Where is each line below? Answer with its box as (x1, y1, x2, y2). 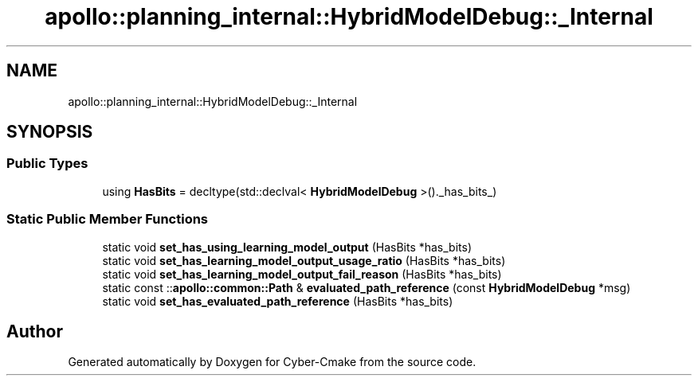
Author (6, 321, 63, 341)
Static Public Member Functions (6, 211, 209, 228)
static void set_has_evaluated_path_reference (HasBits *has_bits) (102, 294, 453, 308)
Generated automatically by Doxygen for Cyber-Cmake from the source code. (68, 355, 476, 369)
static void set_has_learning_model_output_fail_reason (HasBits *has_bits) (102, 267, 502, 281)
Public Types (6, 155, 88, 172)
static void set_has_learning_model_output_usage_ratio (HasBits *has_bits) (102, 253, 506, 267)
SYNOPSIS (6, 122, 93, 142)
